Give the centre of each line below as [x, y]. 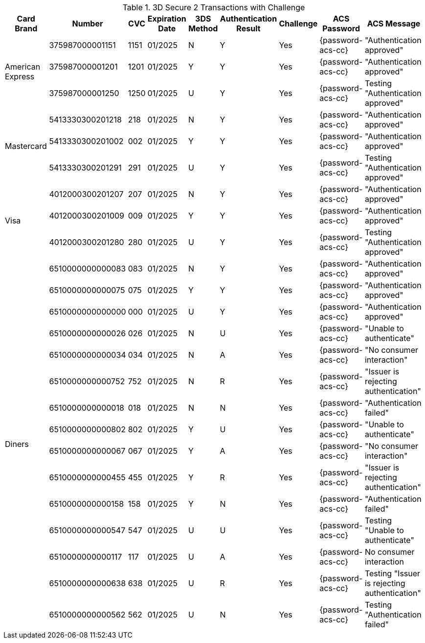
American [23, 67]
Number [88, 24]
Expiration [167, 19]
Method [203, 28]
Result [248, 28]
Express [20, 76]
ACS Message [394, 24]
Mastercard [26, 146]
